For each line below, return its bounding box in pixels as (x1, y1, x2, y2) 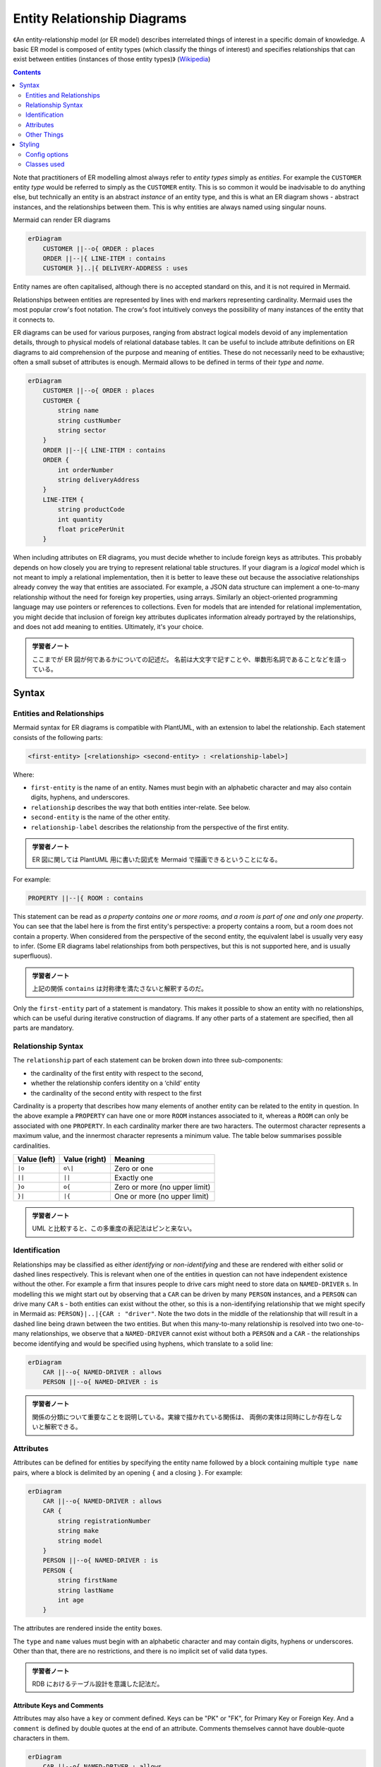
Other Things (25, 131, 64, 139)
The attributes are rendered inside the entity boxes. (13, 1624, 162, 1633)
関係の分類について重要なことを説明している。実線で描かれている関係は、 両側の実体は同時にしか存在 (32, 1412, 330, 1421)
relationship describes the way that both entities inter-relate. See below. (30, 803, 250, 811)
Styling (19, 140, 40, 148)
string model (57, 1537, 103, 1544)
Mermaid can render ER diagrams (13, 216, 111, 224)
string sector (57, 426, 107, 434)
